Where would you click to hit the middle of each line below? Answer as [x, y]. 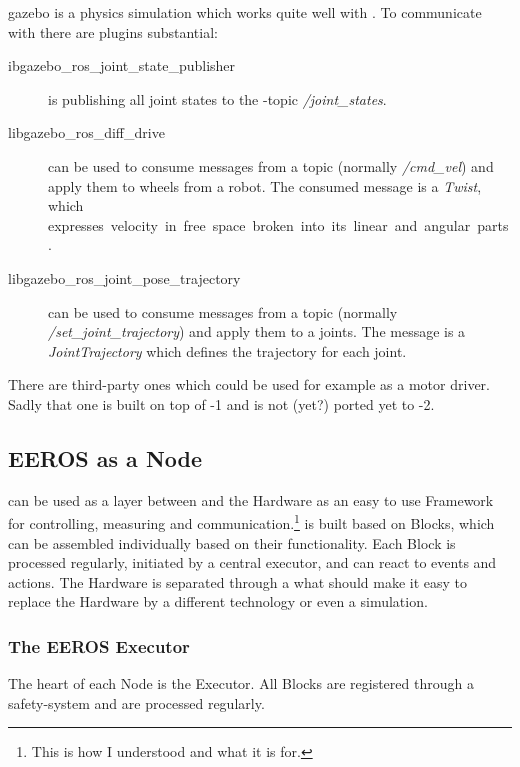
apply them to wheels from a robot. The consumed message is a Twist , [265, 185]
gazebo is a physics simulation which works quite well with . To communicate [245, 12]
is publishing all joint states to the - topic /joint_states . [217, 98]
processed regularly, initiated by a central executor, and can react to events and [252, 562]
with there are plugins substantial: [113, 31]
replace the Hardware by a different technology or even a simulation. [218, 601]
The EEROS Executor [99, 645]
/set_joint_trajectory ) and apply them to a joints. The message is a [257, 331]
